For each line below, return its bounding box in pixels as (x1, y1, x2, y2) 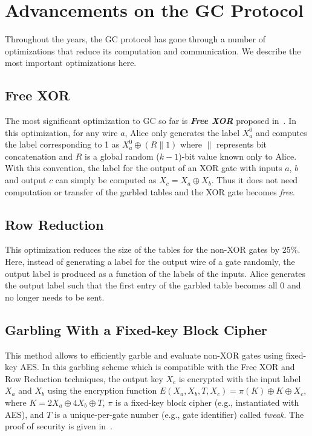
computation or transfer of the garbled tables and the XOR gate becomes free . (5, 185, 295, 198)
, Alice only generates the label (125, 126, 240, 138)
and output (5, 174, 47, 186)
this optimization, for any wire (5, 126, 118, 138)
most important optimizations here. (5, 56, 137, 69)
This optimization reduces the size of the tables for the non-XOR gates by (5, 243, 280, 256)
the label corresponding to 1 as (5, 138, 120, 151)
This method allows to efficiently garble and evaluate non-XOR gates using (5, 348, 283, 361)
